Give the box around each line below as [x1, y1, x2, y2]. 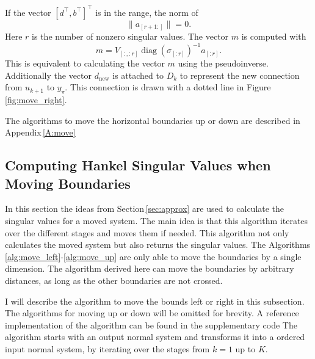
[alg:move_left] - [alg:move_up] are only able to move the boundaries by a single [5, 250, 302, 263]
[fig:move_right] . [5, 93, 67, 106]
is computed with [241, 30, 306, 43]
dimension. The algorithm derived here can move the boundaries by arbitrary [5, 262, 294, 275]
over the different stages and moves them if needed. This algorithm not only [5, 226, 289, 239]
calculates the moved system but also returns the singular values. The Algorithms [5, 238, 311, 251]
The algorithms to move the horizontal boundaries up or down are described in [5, 114, 300, 126]
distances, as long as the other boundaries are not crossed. [5, 274, 223, 287]
